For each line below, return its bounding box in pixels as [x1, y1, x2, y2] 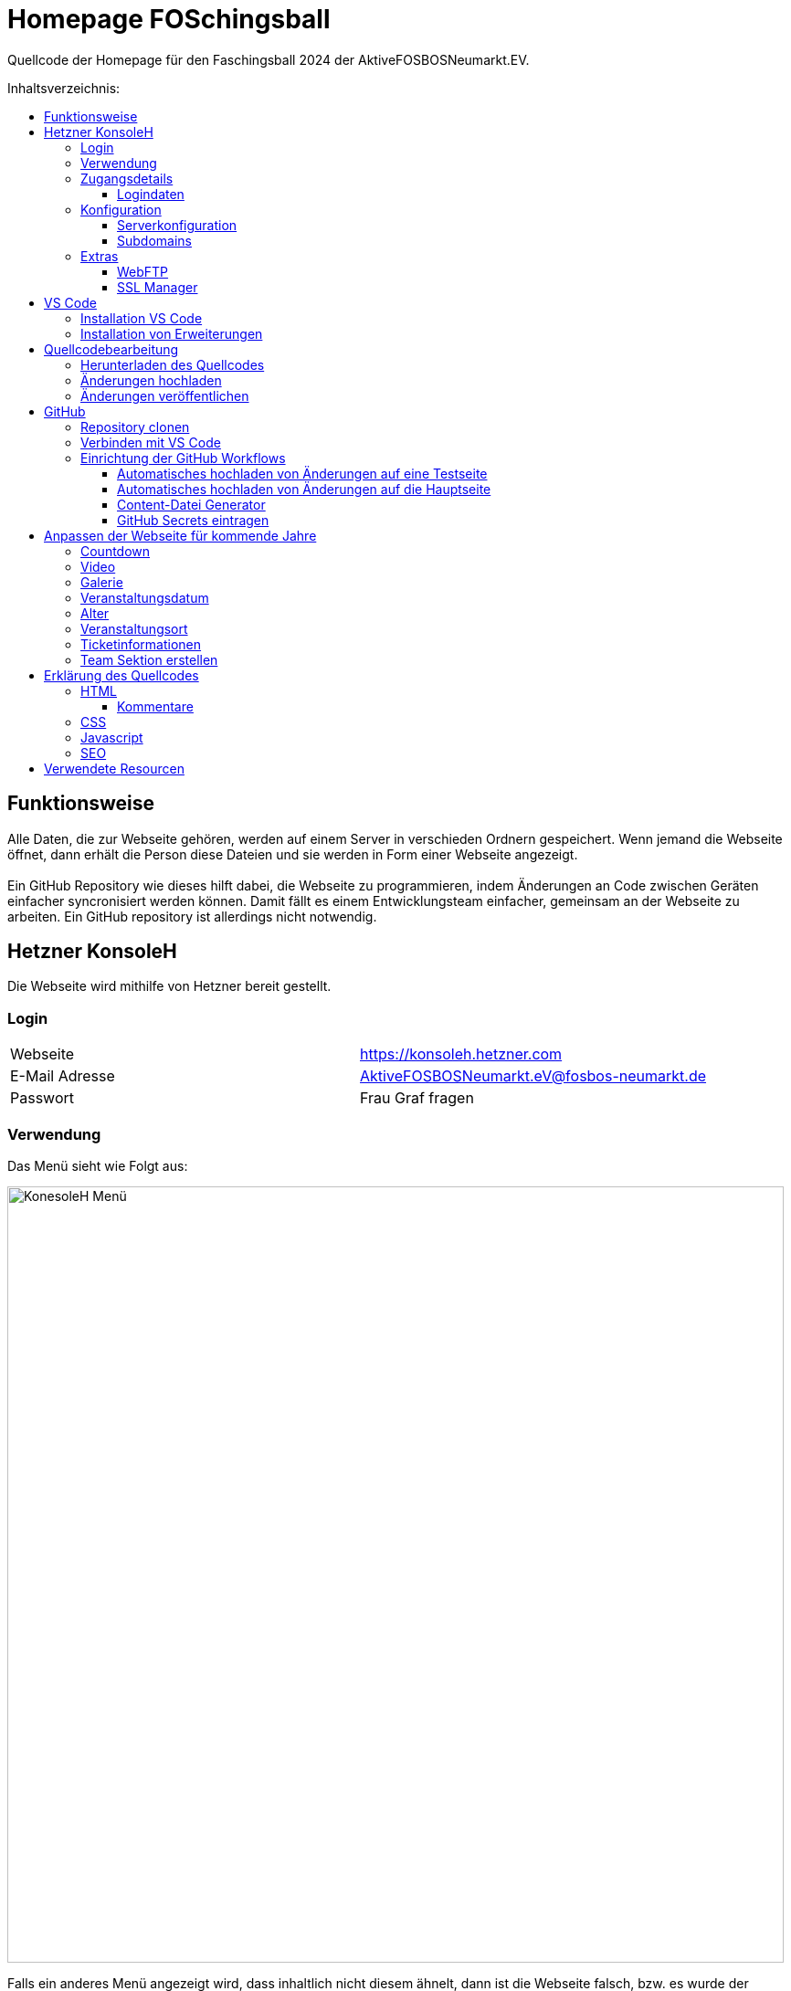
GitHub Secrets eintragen [117, 511, 269, 528]
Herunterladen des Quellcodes [80, 356, 265, 373]
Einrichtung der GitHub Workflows [80, 449, 286, 466]
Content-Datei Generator [117, 496, 266, 512]
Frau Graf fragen [360, 1089, 474, 1108]
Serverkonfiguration [117, 216, 237, 233]
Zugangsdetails [80, 170, 174, 186]
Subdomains [117, 232, 192, 248]
